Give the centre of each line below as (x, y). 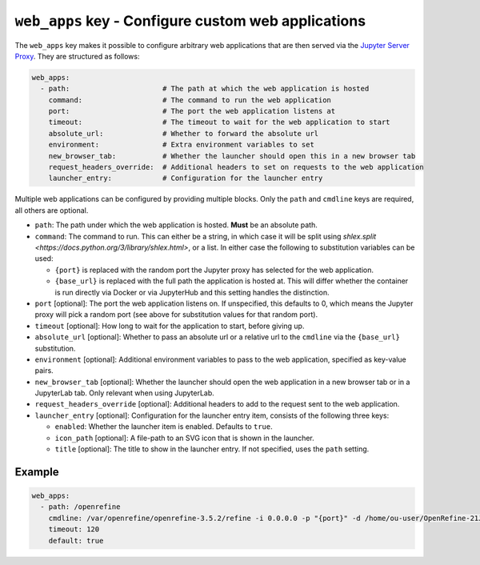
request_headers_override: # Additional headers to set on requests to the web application (236, 167)
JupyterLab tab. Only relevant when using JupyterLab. (125, 393)
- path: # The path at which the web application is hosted (205, 89)
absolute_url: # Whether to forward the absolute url (184, 133)
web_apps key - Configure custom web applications (190, 21)
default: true (76, 541)
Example (37, 472)
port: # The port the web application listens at (192, 111)
